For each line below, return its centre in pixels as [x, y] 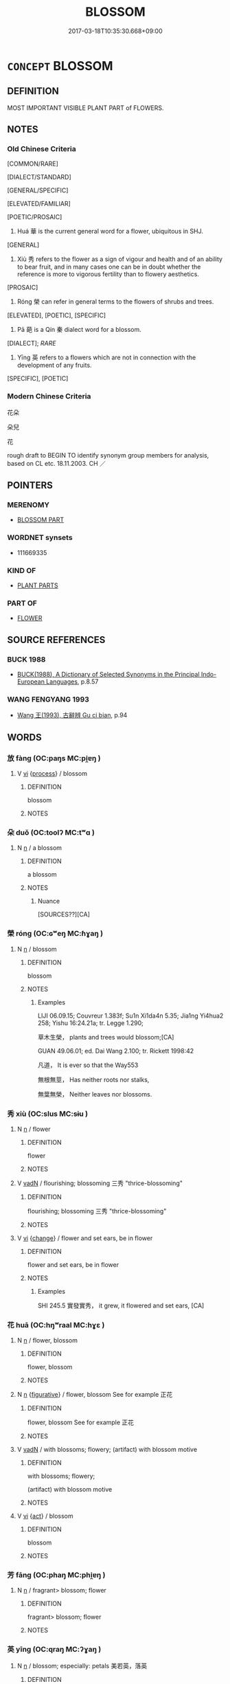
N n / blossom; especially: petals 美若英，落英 [82, 1665]
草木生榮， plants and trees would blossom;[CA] [106, 1037]
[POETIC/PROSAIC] [35, 217]
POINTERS [30, 485]
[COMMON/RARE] [33, 164]
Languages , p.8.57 [72, 682]
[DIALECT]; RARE [32, 344]
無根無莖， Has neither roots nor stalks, [93, 1079]
